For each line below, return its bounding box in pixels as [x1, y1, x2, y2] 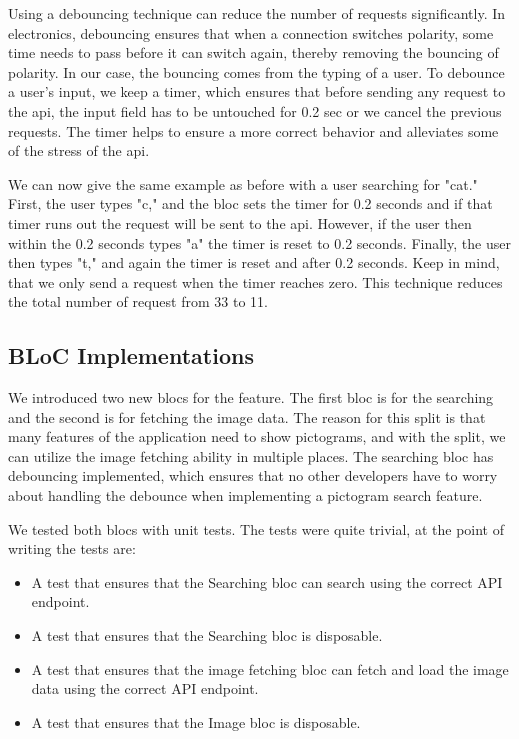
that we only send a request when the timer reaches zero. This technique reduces [8, 271, 503, 292]
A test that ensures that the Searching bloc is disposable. [31, 625, 383, 646]
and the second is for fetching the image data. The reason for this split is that [8, 406, 486, 427]
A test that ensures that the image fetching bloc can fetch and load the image [31, 658, 509, 679]
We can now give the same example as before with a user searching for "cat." [8, 173, 478, 194]
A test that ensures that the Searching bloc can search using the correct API [31, 571, 503, 592]
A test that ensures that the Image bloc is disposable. [31, 711, 361, 732]
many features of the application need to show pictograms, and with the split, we [8, 426, 506, 447]
